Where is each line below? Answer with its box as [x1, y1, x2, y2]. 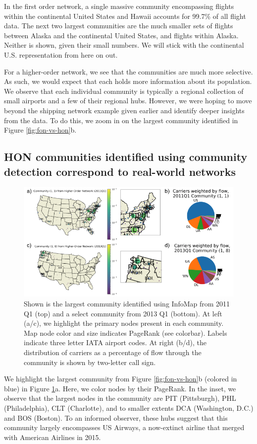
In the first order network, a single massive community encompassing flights [4, 1, 234, 11]
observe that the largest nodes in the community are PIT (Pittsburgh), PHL [4, 393, 236, 403]
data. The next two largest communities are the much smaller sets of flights [4, 20, 233, 31]
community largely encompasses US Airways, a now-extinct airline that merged [4, 422, 245, 433]
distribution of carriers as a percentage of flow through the [24, 347, 202, 358]
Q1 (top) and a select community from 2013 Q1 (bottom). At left [24, 308, 222, 318]
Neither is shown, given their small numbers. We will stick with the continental [4, 40, 244, 50]
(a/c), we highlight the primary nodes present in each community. [24, 318, 224, 328]
